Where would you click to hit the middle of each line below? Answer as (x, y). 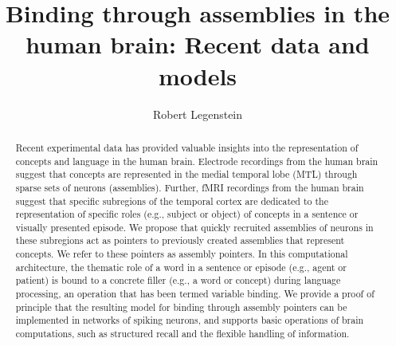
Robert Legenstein (198, 114)
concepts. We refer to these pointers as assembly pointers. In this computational (182, 254)
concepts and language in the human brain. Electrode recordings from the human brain (197, 161)
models (198, 75)
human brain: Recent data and (198, 44)
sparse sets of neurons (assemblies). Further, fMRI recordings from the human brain (190, 187)
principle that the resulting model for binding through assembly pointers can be (181, 307)
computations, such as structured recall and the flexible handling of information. (182, 334)
